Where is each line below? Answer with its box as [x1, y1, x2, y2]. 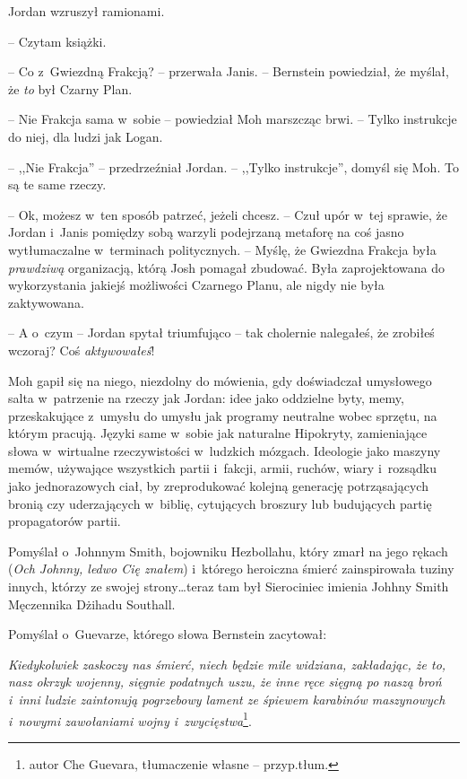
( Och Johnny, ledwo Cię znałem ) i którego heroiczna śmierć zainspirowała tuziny [8, 559, 454, 578]
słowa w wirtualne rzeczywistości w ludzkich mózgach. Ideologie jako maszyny [8, 441, 441, 460]
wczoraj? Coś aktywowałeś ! [8, 340, 155, 359]
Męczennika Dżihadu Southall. [8, 594, 176, 613]
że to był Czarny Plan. [8, 79, 133, 98]
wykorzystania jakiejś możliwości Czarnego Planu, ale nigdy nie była [8, 276, 385, 294]
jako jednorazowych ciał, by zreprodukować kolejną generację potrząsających [8, 477, 428, 495]
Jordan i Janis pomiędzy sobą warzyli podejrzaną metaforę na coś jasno [8, 223, 404, 241]
